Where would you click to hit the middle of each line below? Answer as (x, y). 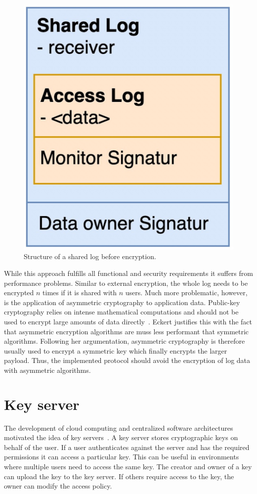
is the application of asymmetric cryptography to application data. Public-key (122, 302)
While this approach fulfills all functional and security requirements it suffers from (128, 273)
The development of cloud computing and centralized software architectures (119, 427)
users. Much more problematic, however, (186, 292)
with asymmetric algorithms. (47, 370)
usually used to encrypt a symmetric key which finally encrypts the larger (116, 350)
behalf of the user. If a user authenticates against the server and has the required (127, 447)
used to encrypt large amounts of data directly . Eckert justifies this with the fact (128, 321)
